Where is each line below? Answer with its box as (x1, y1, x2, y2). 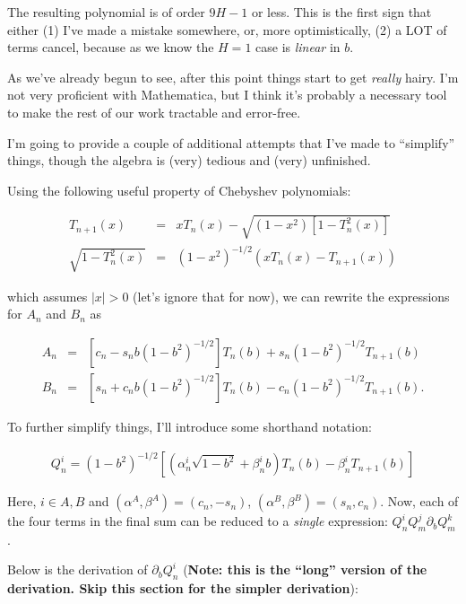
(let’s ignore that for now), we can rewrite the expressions (133, 286, 450, 305)
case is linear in (255, 38, 341, 57)
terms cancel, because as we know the (7, 38, 214, 57)
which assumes (7, 286, 88, 305)
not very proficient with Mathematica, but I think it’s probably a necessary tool (7, 85, 447, 104)
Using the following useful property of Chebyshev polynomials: (7, 180, 351, 199)
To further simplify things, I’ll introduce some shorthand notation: (7, 416, 372, 435)
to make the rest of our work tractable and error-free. (7, 102, 301, 121)
